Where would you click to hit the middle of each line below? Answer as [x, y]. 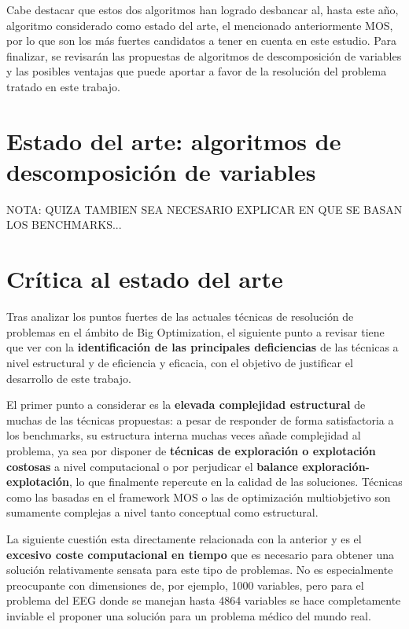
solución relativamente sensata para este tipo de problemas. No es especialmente [200, 570]
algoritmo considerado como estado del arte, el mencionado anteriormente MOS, [200, 25]
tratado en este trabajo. [63, 86]
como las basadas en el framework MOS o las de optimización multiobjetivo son [199, 497]
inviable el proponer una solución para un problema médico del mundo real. [189, 615]
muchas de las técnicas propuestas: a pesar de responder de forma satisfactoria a [200, 419]
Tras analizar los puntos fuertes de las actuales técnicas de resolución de [180, 316]
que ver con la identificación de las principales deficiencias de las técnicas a [203, 347]
